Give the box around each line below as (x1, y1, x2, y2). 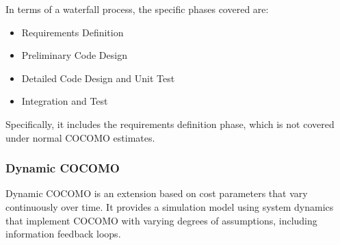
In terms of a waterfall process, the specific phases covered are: (5, 2, 269, 16)
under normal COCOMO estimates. (5, 130, 155, 144)
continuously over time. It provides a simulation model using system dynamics (5, 199, 334, 214)
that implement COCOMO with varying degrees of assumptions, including (5, 213, 317, 227)
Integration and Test (21, 94, 108, 108)
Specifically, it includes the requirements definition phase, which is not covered (5, 116, 335, 131)
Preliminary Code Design (21, 48, 127, 62)
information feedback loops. (5, 227, 121, 241)
